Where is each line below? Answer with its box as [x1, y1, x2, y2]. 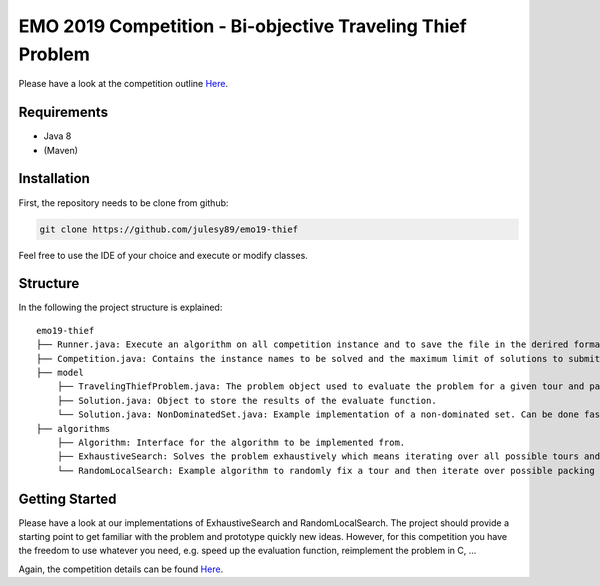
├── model [36, 366, 84, 378]
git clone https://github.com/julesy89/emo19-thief [39, 223, 299, 235]
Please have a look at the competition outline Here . [18, 78, 229, 90]
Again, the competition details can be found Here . [18, 563, 224, 575]
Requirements [18, 104, 109, 121]
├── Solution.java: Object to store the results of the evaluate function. [56, 395, 437, 406]
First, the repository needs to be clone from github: [18, 196, 229, 209]
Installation [18, 170, 90, 187]
